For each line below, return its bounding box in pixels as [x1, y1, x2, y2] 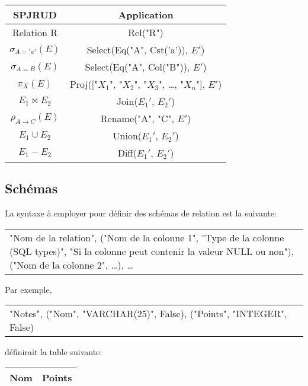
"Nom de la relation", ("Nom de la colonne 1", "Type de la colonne [9, 230, 284, 244]
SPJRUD [13, 8, 57, 21]
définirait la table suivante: [5, 346, 102, 358]
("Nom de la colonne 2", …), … [9, 257, 133, 272]
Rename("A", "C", [100, 111, 174, 125]
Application [118, 8, 174, 21]
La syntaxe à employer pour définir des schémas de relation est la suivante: [5, 207, 277, 219]
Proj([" [69, 77, 98, 91]
